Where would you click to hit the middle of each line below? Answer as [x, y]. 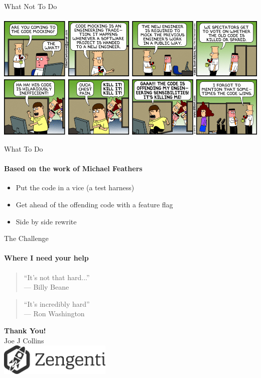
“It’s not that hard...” [57, 277]
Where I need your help [46, 258]
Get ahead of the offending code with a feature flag [94, 205]
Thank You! [25, 330]
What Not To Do [31, 6]
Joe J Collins [24, 340]
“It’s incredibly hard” [57, 303]
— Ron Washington [54, 313]
